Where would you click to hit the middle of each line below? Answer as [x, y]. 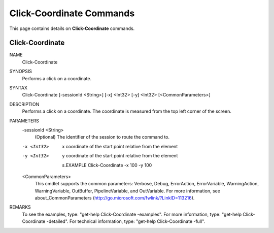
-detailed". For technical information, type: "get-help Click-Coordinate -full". [126, 221]
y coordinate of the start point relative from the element [120, 156]
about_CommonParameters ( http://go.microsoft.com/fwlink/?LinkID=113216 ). [115, 198]
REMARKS [20, 207]
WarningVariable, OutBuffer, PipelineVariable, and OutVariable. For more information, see [128, 191]
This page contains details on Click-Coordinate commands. [72, 28]
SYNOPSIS [21, 72]
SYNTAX [19, 88]
